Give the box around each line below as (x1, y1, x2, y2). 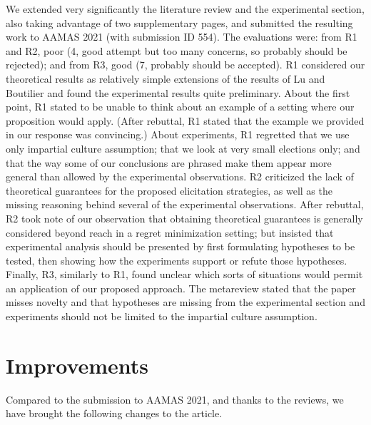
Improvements (6, 350, 149, 379)
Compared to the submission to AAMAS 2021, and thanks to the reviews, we (6, 391, 344, 406)
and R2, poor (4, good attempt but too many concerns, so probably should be (6, 43, 347, 58)
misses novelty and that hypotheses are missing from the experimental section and (6, 295, 365, 309)
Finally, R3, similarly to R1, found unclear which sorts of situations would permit (6, 267, 363, 282)
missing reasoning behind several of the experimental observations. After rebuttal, (6, 197, 364, 212)
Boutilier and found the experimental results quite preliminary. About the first (6, 85, 350, 100)
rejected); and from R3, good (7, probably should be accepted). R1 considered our (6, 57, 365, 72)
